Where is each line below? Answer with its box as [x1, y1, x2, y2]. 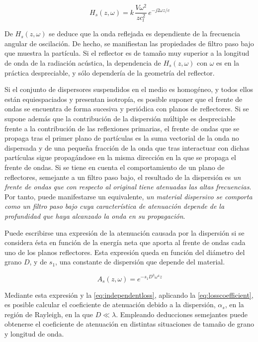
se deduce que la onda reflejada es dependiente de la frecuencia [49, 28, 241, 39]
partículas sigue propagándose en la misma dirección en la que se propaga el [4, 152, 237, 163]
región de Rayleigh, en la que [4, 309, 93, 319]
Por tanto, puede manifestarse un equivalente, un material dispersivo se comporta [4, 191, 253, 201]
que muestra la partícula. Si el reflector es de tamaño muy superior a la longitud [4, 48, 250, 58]
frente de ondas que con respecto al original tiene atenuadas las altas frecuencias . [4, 181, 252, 192]
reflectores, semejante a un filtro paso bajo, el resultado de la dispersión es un [4, 171, 241, 182]
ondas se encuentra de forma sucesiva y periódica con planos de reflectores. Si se [4, 103, 249, 114]
